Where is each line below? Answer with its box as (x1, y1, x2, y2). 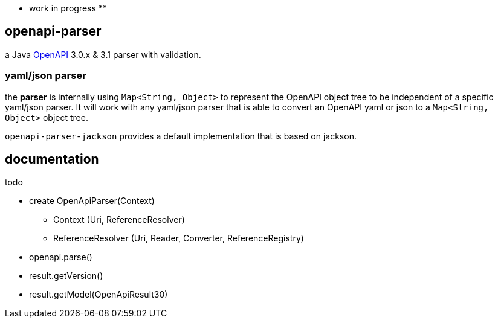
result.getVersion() (29, 270, 103, 281)
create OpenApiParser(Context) (29, 196, 155, 206)
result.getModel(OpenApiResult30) (29, 289, 168, 300)
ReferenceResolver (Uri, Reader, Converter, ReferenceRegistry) (53, 233, 304, 244)
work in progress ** (29, 3, 107, 13)
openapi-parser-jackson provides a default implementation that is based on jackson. (5, 130, 357, 141)
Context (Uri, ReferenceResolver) (53, 214, 185, 225)
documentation (5, 152, 99, 167)
